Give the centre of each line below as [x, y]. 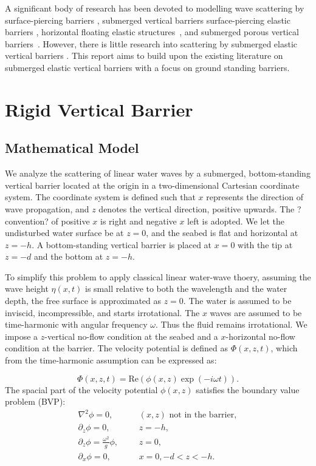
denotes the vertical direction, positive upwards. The [197, 208]
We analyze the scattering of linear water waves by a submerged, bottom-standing [158, 173]
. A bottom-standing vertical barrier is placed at [122, 244]
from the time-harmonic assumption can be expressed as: [111, 360]
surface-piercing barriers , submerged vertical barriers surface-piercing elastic [148, 20]
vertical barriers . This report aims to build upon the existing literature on [144, 56]
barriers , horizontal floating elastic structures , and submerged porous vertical [152, 32]
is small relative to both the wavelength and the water [186, 289]
